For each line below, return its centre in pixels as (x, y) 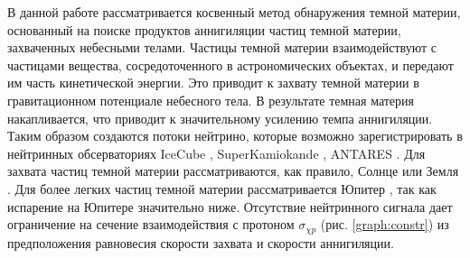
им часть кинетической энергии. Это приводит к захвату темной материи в (213, 83)
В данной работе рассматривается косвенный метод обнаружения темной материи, (234, 12)
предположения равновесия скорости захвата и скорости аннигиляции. (201, 242)
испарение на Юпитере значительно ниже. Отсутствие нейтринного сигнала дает (230, 206)
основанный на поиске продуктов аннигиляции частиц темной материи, (204, 29)
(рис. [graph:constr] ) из (385, 224)
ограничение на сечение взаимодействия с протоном (151, 224)
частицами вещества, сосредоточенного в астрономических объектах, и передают (230, 64)
